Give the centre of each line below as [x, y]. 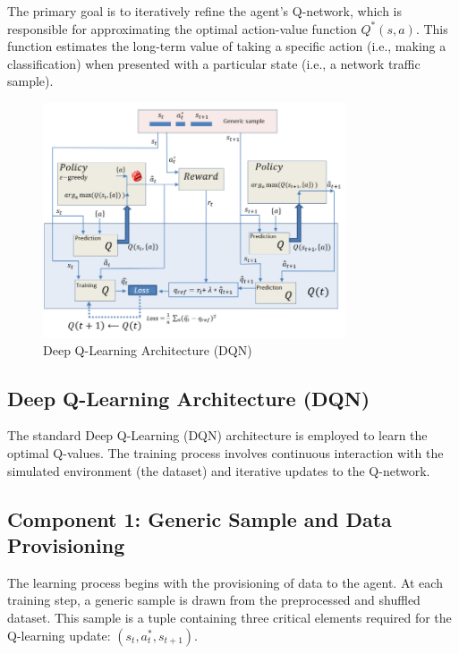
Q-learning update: [59, 635]
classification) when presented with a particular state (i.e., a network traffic [214, 63]
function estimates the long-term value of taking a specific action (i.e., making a [227, 46]
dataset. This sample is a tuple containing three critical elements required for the [229, 618]
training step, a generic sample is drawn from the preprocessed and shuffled [214, 600]
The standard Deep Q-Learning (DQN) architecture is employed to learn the [217, 435]
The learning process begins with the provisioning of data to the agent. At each [225, 582]
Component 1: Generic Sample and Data [200, 518]
